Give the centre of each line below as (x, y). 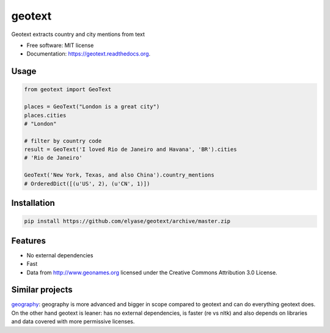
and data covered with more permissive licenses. (73, 321)
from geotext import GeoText (68, 90)
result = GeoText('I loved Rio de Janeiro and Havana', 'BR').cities (130, 149)
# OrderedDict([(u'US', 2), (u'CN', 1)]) (87, 184)
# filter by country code (63, 141)
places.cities (45, 115)
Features (28, 240)
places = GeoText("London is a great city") (92, 107)
